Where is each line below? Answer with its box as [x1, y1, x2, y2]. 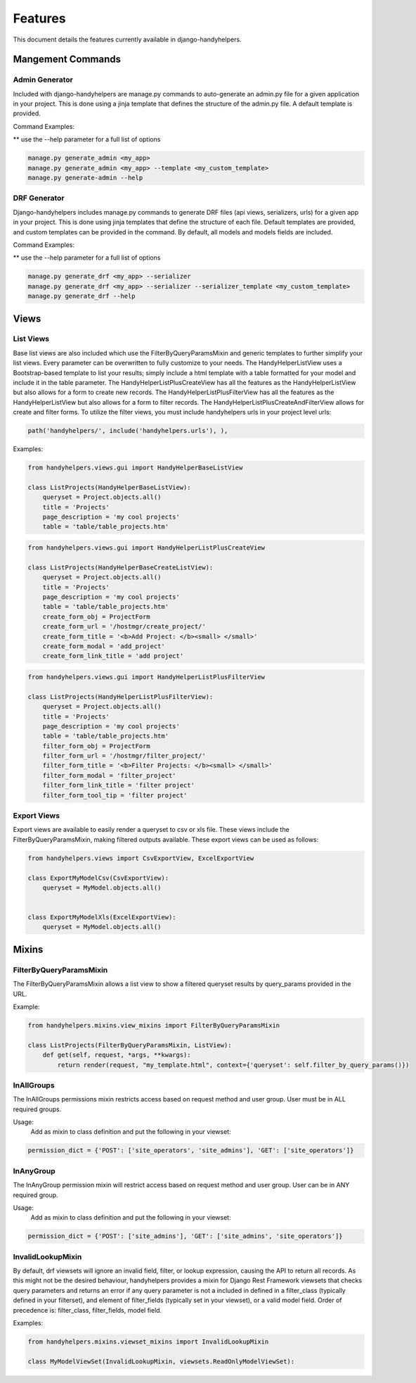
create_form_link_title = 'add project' [42, 652, 184, 660]
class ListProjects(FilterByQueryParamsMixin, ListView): [27, 1041, 232, 1049]
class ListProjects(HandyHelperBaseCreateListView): [27, 563, 214, 571]
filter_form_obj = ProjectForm [42, 742, 150, 750]
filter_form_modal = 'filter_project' [42, 771, 176, 779]
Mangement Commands [13, 53, 122, 65]
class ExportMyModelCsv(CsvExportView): [27, 873, 169, 882]
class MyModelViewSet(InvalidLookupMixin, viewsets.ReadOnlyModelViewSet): [27, 1357, 295, 1365]
